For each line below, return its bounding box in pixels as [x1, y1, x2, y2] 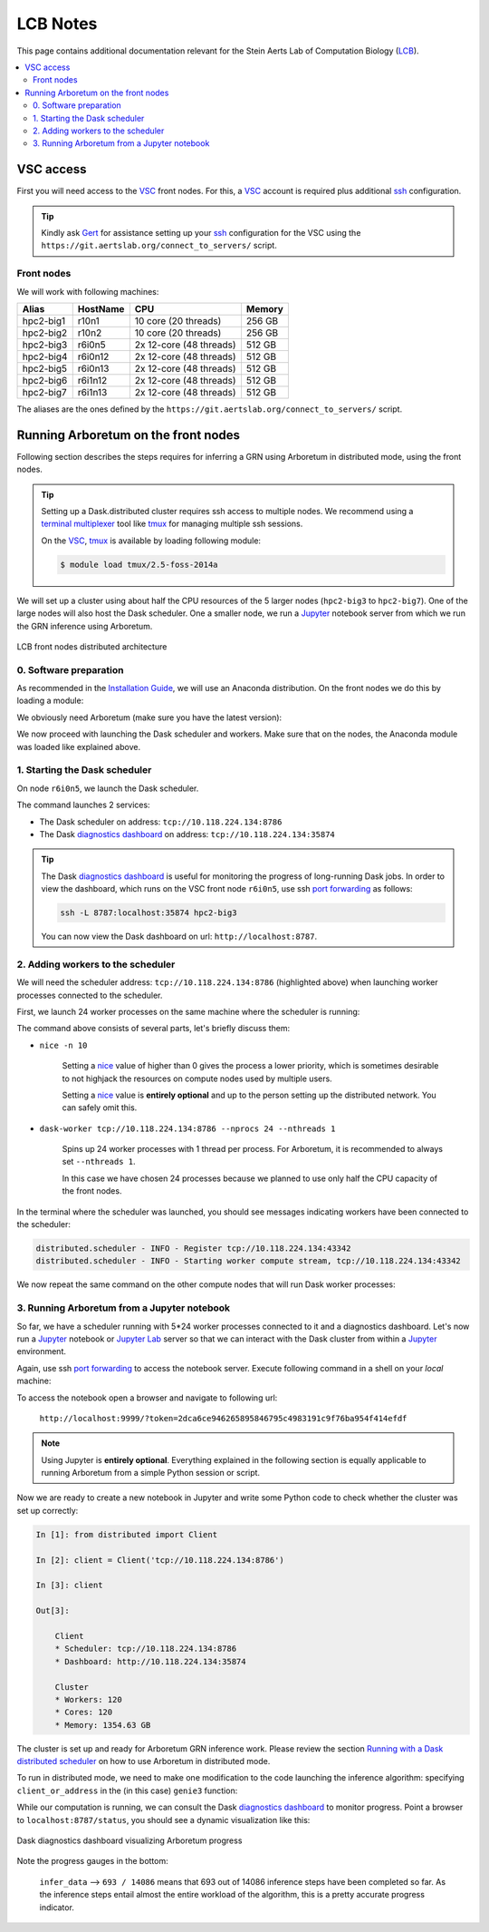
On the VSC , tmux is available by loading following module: [41, 535, 262, 546]
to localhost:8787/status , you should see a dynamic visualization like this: [16, 1814, 311, 1825]
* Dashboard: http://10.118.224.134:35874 [54, 1656, 246, 1666]
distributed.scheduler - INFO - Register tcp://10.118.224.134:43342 [35, 1244, 351, 1254]
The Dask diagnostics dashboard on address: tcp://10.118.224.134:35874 [39, 828, 335, 839]
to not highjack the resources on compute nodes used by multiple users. [62, 1073, 332, 1084]
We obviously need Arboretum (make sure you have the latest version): [16, 712, 283, 723]
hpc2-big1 [22, 314, 66, 327]
